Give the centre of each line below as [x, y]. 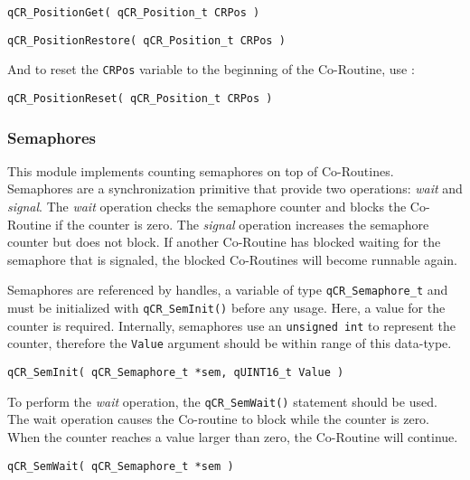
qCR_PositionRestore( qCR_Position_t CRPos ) [146, 40]
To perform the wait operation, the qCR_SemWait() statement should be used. [222, 401]
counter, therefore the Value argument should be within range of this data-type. [230, 343]
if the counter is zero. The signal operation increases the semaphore [242, 224]
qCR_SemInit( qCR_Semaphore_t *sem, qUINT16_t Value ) [176, 373]
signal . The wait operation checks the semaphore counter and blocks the [207, 207]
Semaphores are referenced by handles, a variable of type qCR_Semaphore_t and [228, 290]
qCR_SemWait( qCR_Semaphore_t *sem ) [121, 466]
